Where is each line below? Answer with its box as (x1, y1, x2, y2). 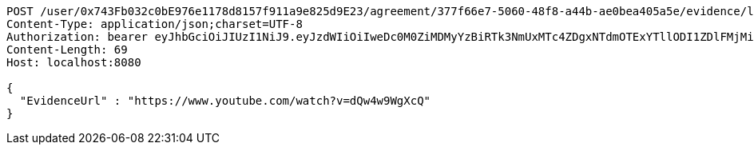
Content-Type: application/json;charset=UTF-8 (6, 18, 303, 30)
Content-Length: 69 (6, 43, 128, 56)
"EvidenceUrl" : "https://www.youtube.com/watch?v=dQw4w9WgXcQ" (19, 94, 431, 107)
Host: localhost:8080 (6, 56, 141, 69)
